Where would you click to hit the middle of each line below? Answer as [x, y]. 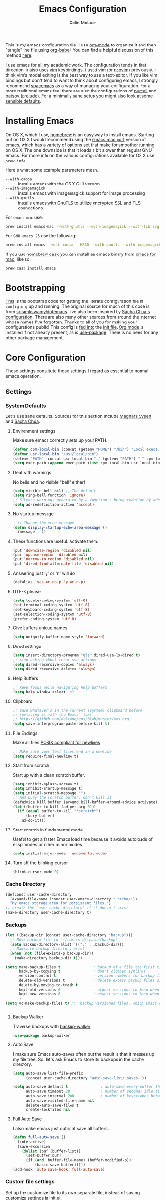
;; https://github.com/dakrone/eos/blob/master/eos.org [71, 719]
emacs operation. [23, 376]
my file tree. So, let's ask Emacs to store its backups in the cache [78, 1059]
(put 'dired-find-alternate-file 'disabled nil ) [63, 564]
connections [30, 208]
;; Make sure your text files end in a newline [62, 752]
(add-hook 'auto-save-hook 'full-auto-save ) [59, 1169]
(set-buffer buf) [44, 1155]
